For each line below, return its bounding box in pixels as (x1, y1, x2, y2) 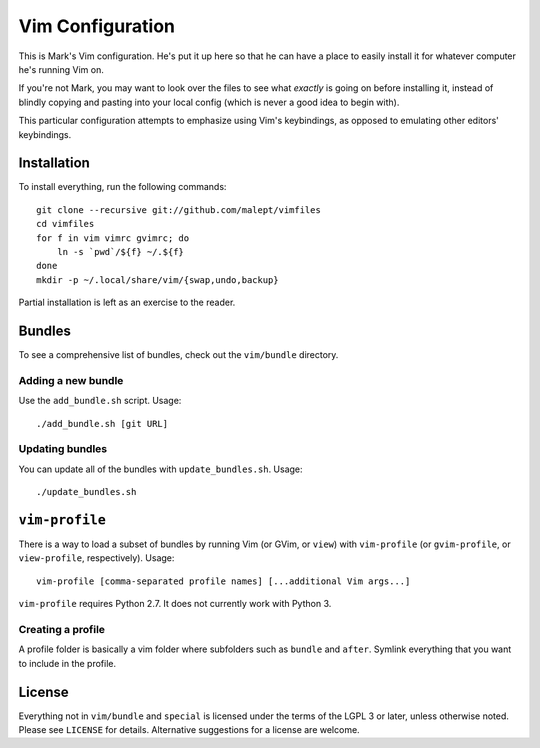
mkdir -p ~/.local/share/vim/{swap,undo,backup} (36, 274, 279, 285)
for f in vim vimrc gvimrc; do (36, 232, 190, 244)
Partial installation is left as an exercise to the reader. (18, 296, 236, 309)
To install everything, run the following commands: (18, 181, 227, 193)
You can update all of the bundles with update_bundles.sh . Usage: (18, 463, 304, 475)
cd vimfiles (36, 218, 95, 230)
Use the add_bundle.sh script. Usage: (18, 395, 182, 407)
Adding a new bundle (18, 373, 124, 387)
